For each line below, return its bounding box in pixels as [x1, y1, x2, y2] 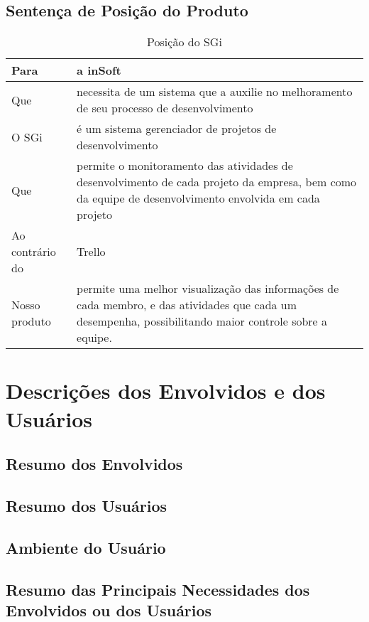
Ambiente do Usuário [6, 536, 166, 558]
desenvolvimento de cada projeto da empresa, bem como [77, 173, 357, 191]
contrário [11, 243, 56, 260]
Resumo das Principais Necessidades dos [6, 578, 310, 600]
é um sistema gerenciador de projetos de [77, 120, 277, 137]
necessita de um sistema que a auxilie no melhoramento [77, 83, 353, 100]
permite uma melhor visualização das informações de [77, 280, 339, 297]
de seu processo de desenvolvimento [77, 100, 253, 117]
